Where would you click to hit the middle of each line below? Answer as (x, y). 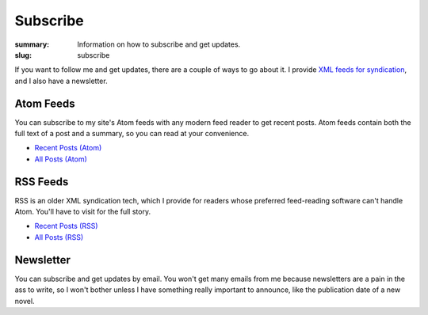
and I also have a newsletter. (61, 81)
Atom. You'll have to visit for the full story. (82, 212)
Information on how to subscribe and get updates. (159, 44)
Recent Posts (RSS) (66, 226)
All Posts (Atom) (61, 159)
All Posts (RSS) (59, 237)
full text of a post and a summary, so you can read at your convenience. (132, 134)
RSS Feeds (42, 182)
